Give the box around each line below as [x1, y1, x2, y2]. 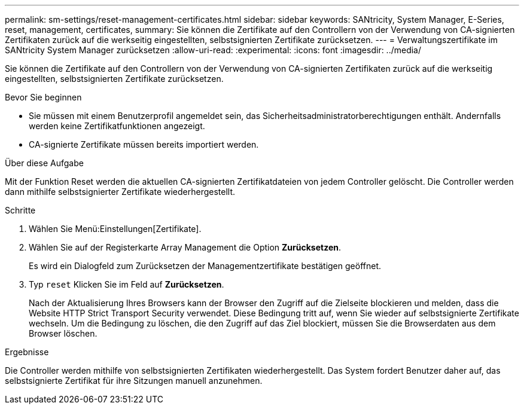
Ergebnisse [5, 347, 49, 357]
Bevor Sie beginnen [5, 92, 82, 102]
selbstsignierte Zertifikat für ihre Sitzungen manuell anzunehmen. [5, 376, 263, 386]
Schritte [5, 205, 36, 215]
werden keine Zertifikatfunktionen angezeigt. [29, 121, 205, 131]
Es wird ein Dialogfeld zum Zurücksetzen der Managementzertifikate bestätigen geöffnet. [29, 261, 381, 271]
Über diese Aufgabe [5, 158, 84, 168]
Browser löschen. [29, 328, 98, 338]
